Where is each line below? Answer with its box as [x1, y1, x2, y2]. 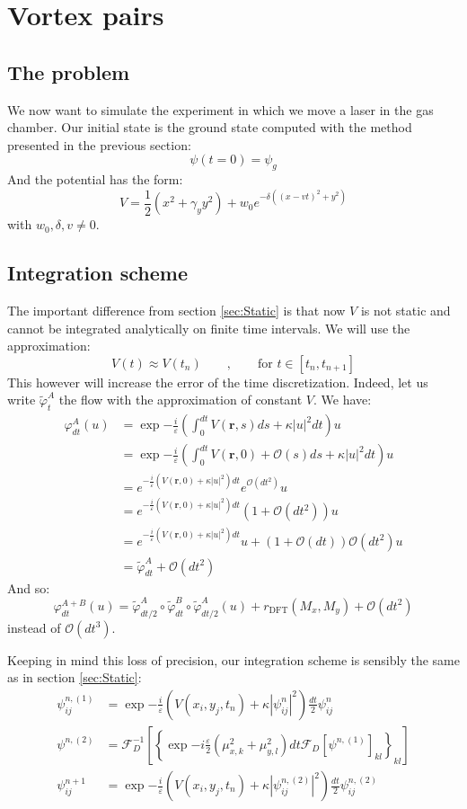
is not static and [360, 301, 451, 320]
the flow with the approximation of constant [58, 390, 303, 409]
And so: [7, 578, 50, 597]
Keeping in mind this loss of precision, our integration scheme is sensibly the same [7, 650, 460, 669]
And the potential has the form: [7, 170, 183, 189]
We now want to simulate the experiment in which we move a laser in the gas [7, 100, 434, 119]
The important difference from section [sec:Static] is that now [7, 301, 346, 320]
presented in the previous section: [7, 135, 191, 154]
